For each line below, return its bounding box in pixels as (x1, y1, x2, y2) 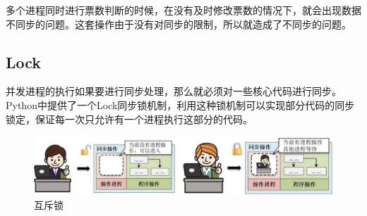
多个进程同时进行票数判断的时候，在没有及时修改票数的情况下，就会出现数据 (6, 3, 361, 17)
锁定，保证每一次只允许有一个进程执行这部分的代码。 (6, 111, 253, 126)
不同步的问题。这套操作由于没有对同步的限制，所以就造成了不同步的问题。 (6, 16, 351, 31)
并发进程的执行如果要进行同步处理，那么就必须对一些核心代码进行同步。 (6, 84, 342, 99)
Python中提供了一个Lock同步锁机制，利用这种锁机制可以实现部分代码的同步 (6, 97, 355, 112)
